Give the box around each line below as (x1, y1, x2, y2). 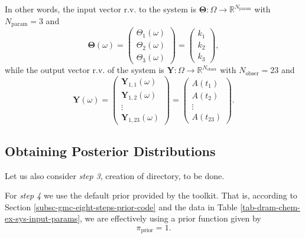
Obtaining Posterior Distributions (5, 141, 216, 160)
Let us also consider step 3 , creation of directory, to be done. (5, 169, 225, 181)
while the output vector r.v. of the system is (5, 64, 164, 76)
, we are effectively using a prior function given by (80, 212, 261, 224)
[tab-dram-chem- (240, 200, 300, 213)
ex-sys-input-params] (5, 212, 80, 224)
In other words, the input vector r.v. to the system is (5, 3, 197, 15)
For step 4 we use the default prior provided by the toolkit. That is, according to (5, 189, 297, 201)
